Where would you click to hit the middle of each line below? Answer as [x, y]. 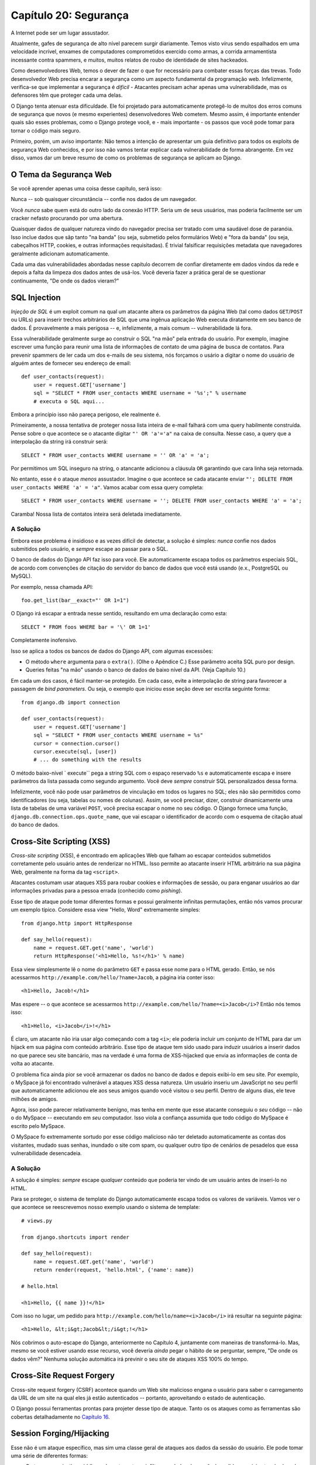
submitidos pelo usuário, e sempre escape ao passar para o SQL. [90, 549]
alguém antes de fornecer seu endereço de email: [71, 363]
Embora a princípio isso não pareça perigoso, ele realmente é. [86, 415]
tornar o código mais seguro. [46, 130]
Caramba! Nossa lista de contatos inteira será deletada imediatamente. [96, 514]
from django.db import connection [71, 702]
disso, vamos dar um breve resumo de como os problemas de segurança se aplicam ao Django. [126, 158]
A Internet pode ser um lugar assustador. [60, 33]
